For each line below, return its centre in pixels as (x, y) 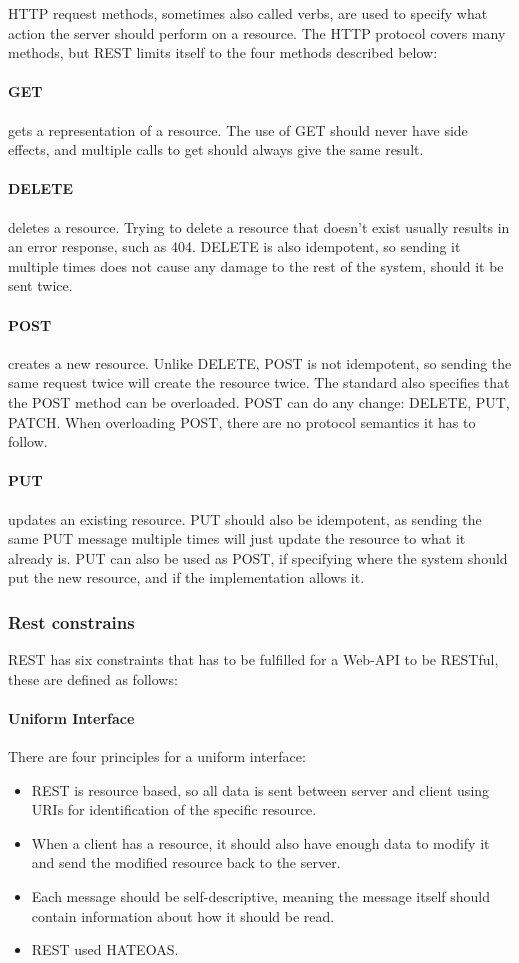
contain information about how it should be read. (183, 915)
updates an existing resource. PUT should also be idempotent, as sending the (245, 518)
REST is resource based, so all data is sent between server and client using (260, 789)
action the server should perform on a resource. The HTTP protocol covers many (257, 32)
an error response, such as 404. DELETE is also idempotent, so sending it (234, 246)
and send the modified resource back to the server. (186, 862)
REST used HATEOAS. (105, 949)
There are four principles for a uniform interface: (157, 756)
